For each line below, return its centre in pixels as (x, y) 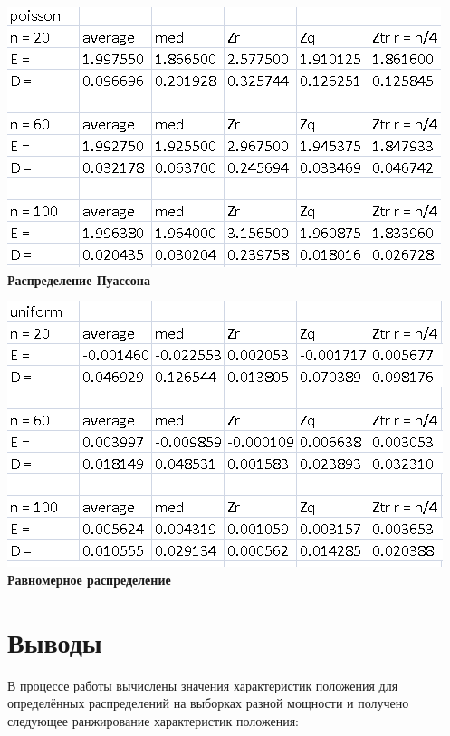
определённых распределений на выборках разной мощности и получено (208, 703)
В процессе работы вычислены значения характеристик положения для (203, 685)
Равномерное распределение (89, 579)
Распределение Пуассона (79, 279)
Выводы (55, 641)
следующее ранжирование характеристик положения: (153, 720)
